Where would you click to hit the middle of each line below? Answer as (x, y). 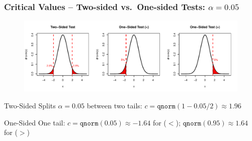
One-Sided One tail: (35, 122)
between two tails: (114, 105)
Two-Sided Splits (30, 105)
